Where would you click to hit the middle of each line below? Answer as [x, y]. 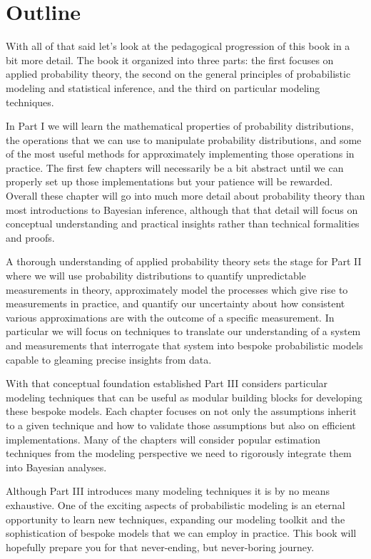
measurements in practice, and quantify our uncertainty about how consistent [176, 303]
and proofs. [30, 237]
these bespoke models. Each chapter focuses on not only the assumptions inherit [181, 411]
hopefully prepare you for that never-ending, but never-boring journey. [160, 547]
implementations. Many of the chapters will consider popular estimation [163, 439]
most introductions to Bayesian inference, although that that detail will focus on [182, 209]
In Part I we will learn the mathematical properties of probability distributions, [180, 126]
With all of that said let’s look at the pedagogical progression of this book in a [178, 46]
